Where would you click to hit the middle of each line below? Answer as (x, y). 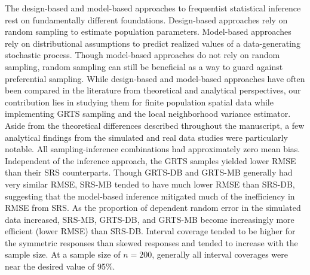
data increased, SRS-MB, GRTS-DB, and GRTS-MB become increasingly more (150, 219)
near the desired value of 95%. (60, 266)
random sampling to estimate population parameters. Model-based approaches (148, 31)
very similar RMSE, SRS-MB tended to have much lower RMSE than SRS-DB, (150, 184)
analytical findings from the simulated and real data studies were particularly (146, 137)
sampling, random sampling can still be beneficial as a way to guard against (144, 66)
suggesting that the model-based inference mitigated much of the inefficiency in (150, 196)
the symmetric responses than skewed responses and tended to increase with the (151, 242)
